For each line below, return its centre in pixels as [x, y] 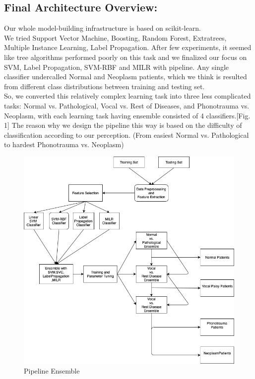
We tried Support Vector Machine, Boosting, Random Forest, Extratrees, [115, 37]
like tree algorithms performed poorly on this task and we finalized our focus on [126, 57]
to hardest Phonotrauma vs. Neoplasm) [64, 144]
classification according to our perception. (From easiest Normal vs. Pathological [127, 135]
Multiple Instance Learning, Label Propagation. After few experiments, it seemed [128, 47]
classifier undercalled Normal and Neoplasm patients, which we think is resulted [126, 77]
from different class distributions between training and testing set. [104, 86]
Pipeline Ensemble [52, 370]
